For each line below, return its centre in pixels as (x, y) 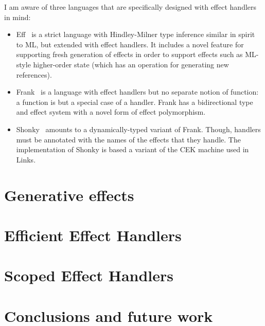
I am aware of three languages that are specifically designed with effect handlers (130, 7)
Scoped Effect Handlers (89, 275)
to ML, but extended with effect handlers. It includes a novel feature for (130, 44)
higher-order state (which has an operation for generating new (131, 64)
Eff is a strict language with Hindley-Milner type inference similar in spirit (136, 34)
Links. (26, 159)
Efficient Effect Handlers (93, 235)
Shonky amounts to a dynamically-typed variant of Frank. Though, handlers (138, 129)
